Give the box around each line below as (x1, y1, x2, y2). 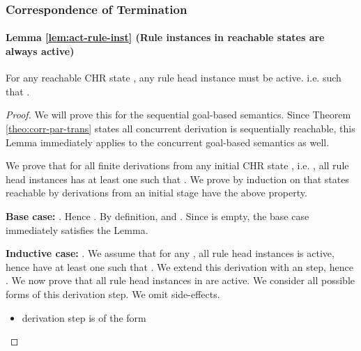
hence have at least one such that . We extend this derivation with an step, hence (6, 259, 353, 274)
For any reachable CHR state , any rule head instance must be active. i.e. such (6, 70, 341, 85)
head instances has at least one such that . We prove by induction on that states (6, 171, 349, 186)
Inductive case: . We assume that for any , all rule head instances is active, (6, 246, 335, 260)
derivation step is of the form (22, 310, 146, 325)
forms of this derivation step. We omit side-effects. (6, 286, 220, 301)
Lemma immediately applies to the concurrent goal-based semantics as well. (6, 134, 330, 149)
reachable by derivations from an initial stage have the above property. (6, 185, 307, 200)
